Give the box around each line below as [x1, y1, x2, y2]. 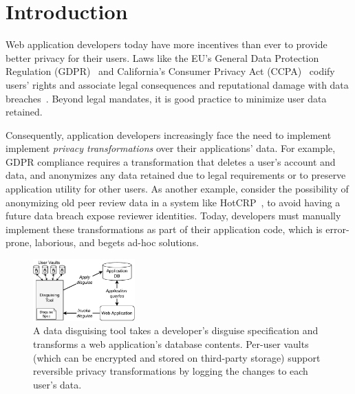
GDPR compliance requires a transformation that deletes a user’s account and [6, 154, 336, 168]
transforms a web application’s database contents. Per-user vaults [33, 337, 309, 351]
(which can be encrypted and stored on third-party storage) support [33, 350, 321, 364]
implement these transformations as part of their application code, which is [6, 221, 323, 236]
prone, [6, 235, 32, 250]
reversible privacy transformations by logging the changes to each [33, 364, 308, 378]
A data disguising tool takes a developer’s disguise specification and [33, 323, 319, 338]
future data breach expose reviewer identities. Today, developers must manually [6, 208, 341, 223]
